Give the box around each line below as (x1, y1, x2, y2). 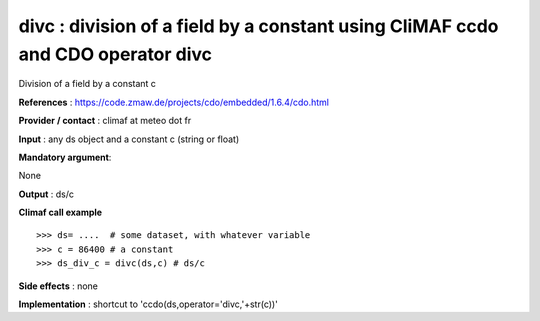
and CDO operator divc (18, 43, 213, 65)
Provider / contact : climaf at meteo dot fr (18, 115, 192, 127)
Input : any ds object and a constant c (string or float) (18, 133, 240, 145)
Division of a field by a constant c (18, 78, 157, 90)
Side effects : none (18, 280, 99, 292)
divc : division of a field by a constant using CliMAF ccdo (18, 15, 499, 37)
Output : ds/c (18, 188, 75, 200)
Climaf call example (18, 206, 103, 219)
